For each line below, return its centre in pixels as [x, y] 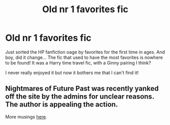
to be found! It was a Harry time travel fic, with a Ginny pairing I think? [78, 63]
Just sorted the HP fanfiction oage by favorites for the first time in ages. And [85, 52]
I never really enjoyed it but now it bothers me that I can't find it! [72, 73]
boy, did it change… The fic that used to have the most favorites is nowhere [84, 57]
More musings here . [26, 117]
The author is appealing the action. [62, 104]
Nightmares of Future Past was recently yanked [82, 89]
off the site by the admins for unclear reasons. [80, 97]
